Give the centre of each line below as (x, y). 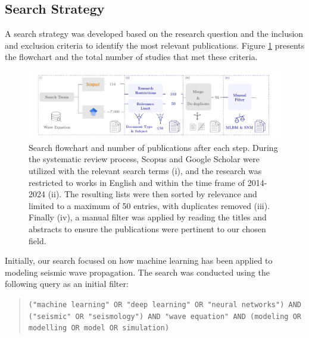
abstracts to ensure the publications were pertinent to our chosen (147, 229)
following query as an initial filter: (67, 284)
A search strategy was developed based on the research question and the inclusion (154, 34)
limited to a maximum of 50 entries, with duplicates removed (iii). (149, 205)
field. (38, 240)
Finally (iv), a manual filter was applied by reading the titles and (148, 217)
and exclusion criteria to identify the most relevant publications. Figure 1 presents (155, 45)
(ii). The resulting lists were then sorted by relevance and (152, 194)
